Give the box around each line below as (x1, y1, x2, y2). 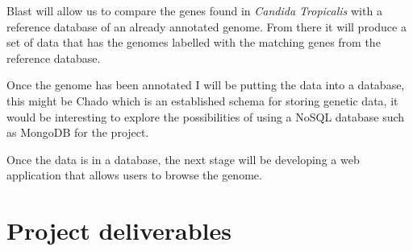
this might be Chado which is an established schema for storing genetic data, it (6, 92, 398, 109)
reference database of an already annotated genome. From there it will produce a (6, 18, 407, 35)
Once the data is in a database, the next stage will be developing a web (6, 150, 360, 167)
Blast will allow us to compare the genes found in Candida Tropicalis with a (6, 2, 382, 19)
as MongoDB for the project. (6, 124, 149, 141)
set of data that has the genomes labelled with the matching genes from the (6, 34, 381, 51)
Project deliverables (6, 214, 232, 247)
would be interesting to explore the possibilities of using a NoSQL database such (6, 108, 405, 125)
